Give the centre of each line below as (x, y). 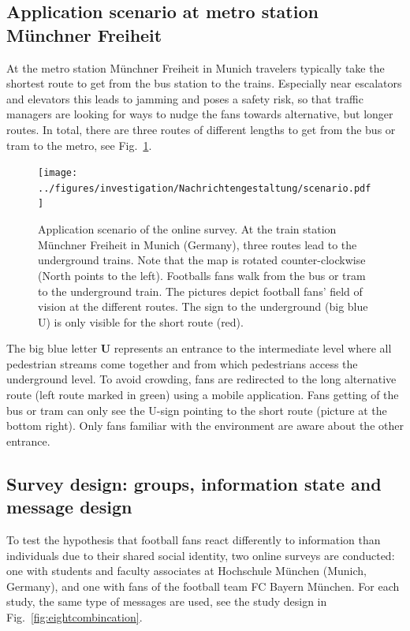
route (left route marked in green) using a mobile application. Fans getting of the (203, 395)
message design (69, 507)
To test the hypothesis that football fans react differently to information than (194, 540)
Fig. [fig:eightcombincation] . (75, 617)
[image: (58, 173)
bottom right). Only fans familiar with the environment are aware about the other (205, 426)
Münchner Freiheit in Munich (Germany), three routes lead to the (198, 244)
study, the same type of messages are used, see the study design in (167, 601)
